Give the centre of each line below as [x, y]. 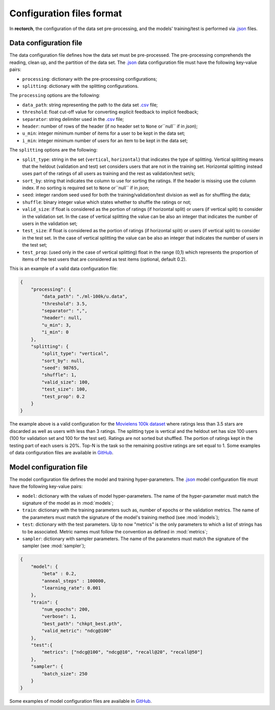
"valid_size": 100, [66, 382]
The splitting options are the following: [53, 150]
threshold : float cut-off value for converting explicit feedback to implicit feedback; [110, 112]
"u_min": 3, [56, 325]
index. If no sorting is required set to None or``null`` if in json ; [86, 188]
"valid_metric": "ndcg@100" [77, 631]
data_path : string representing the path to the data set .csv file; [90, 105]
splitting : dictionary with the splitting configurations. [80, 86]
